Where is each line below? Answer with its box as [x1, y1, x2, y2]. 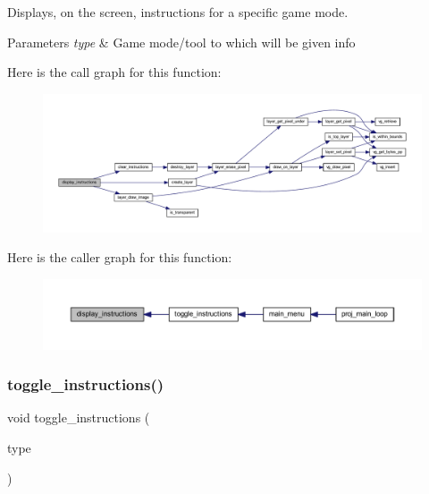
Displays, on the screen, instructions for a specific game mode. [7, 3, 349, 21]
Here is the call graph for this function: [7, 63, 222, 81]
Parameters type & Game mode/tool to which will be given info [7, 32, 356, 51]
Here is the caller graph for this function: [7, 248, 232, 267]
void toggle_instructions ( [7, 408, 150, 427]
